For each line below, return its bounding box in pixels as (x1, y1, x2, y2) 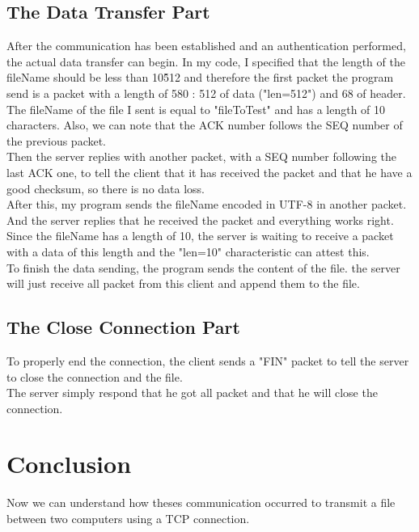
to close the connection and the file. (6, 368, 183, 385)
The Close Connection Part (6, 315, 240, 340)
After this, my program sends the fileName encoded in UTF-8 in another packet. (6, 196, 407, 213)
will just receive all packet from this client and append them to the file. (6, 275, 360, 292)
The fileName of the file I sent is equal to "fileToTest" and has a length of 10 (6, 100, 386, 117)
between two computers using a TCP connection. (6, 510, 250, 526)
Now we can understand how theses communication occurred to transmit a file (6, 494, 396, 511)
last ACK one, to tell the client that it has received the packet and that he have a (6, 163, 413, 180)
